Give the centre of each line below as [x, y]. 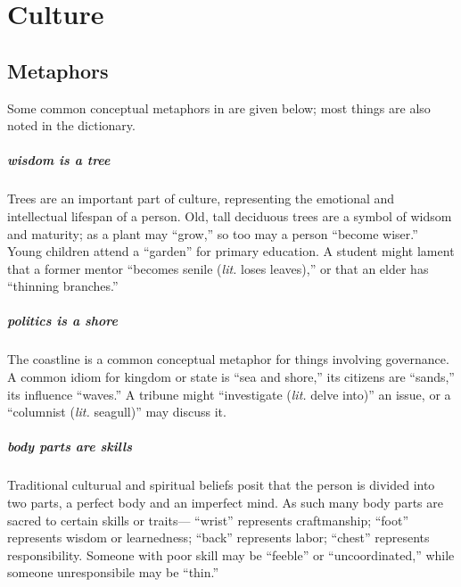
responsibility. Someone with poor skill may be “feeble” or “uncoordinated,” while [231, 554]
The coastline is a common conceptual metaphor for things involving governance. [228, 359]
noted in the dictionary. [71, 125]
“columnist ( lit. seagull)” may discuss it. [117, 412]
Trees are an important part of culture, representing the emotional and [201, 198]
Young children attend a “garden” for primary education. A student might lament [231, 251]
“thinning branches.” [63, 286]
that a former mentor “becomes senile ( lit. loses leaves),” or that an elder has [218, 268]
